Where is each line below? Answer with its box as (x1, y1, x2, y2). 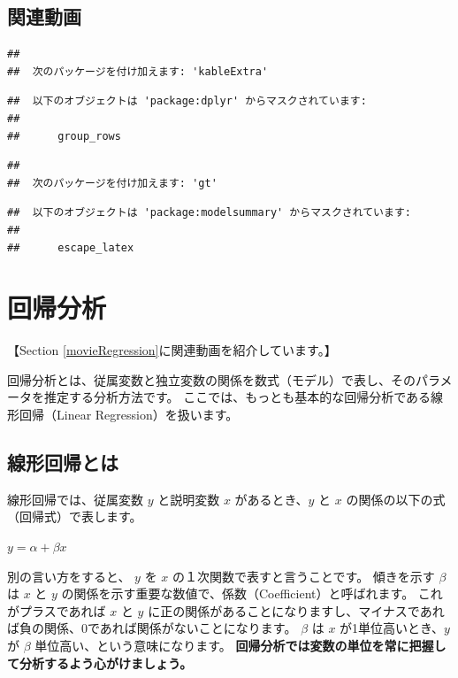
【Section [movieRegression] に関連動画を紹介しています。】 (7, 341, 337, 359)
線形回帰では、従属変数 (7, 489, 143, 508)
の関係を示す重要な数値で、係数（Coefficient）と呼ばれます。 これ (61, 584, 443, 603)
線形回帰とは (7, 449, 118, 476)
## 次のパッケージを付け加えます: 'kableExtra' (7, 65, 269, 78)
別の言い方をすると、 (7, 566, 131, 585)
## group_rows (7, 129, 121, 143)
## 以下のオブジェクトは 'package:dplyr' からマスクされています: (7, 95, 367, 108)
